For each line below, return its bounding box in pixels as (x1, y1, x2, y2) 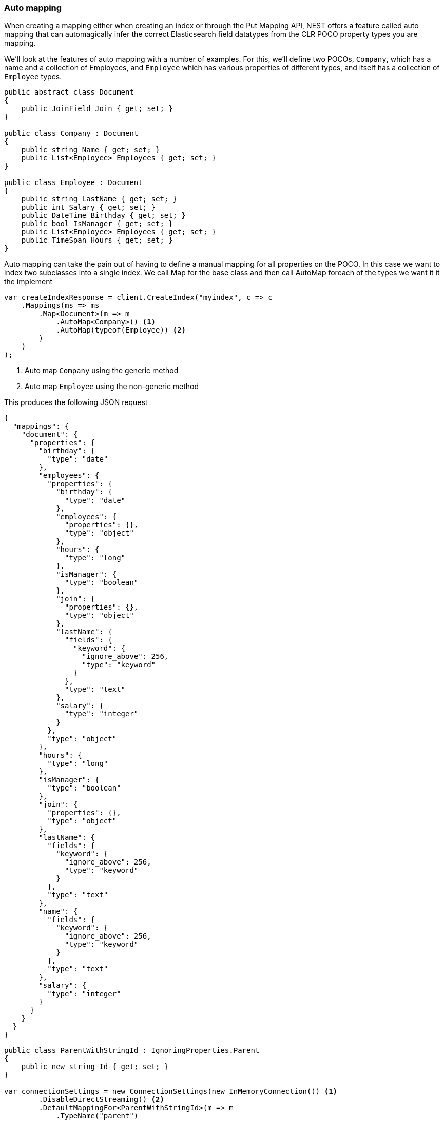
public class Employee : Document (4, 178, 143, 187)
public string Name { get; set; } (21, 145, 160, 154)
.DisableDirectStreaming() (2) (38, 1095, 164, 1104)
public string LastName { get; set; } (21, 195, 178, 204)
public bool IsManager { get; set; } (21, 219, 173, 228)
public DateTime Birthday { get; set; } (21, 211, 186, 220)
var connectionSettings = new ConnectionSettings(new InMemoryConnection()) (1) (4, 1087, 338, 1096)
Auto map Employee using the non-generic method (25, 382, 199, 391)
